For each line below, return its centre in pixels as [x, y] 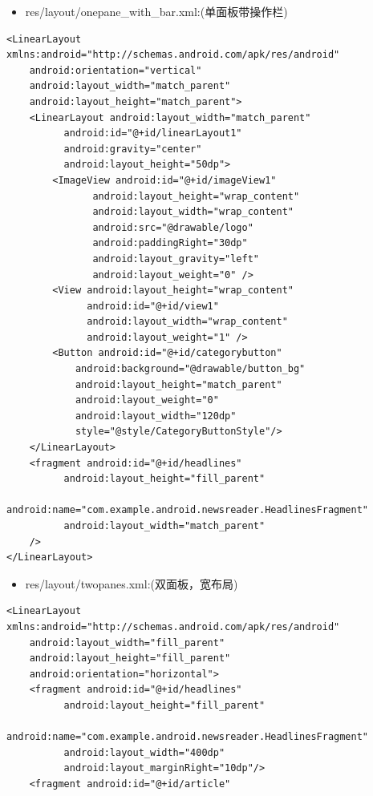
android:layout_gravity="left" [176, 259]
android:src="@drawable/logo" [173, 227]
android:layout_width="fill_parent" [127, 642]
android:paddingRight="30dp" [170, 243]
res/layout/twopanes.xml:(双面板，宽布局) [132, 583]
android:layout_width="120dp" [156, 416]
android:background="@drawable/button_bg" [190, 369]
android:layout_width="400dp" [144, 752]
